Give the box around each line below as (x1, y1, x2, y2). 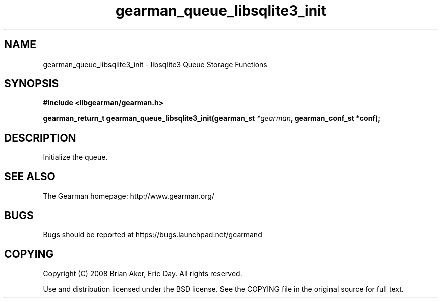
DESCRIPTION (4, 131, 76, 144)
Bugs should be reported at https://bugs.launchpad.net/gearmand (43, 230, 262, 239)
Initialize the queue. (43, 153, 108, 162)
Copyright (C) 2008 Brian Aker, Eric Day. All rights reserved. (43, 269, 242, 278)
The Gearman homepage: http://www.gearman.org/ (43, 192, 214, 201)
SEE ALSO (4, 170, 56, 183)
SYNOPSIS (4, 77, 59, 90)
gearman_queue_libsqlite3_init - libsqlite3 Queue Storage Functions (43, 59, 267, 69)
